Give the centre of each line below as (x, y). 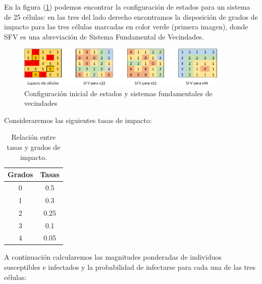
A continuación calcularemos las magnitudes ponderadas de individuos (113, 257)
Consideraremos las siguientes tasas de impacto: (78, 120)
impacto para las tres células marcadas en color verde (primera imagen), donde (126, 27)
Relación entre (34, 137)
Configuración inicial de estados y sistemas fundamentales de (118, 93)
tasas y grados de (34, 147)
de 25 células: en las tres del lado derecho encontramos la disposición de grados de (131, 16)
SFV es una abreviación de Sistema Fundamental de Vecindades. (104, 36)
